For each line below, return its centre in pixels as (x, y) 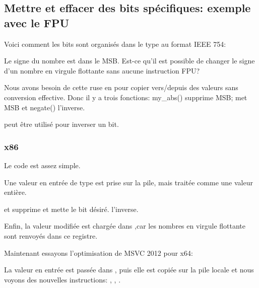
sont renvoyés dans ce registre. (51, 235)
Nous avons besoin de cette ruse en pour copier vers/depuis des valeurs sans (121, 87)
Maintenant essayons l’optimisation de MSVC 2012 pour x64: (99, 253)
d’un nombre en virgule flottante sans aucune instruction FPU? (102, 70)
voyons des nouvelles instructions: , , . (62, 279)
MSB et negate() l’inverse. (45, 107)
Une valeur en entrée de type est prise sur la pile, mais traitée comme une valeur (128, 182)
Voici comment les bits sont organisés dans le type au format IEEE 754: (115, 44)
